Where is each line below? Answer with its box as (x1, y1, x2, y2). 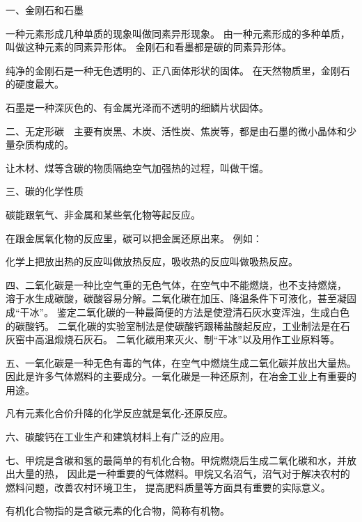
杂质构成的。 (15, 137, 74, 152)
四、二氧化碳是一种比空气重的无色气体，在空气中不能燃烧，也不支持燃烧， (6, 277, 347, 292)
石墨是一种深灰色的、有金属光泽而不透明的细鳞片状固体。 (6, 100, 269, 114)
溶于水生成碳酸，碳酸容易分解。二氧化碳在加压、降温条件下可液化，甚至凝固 (6, 291, 356, 306)
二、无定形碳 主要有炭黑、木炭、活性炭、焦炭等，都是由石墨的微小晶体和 (6, 123, 347, 138)
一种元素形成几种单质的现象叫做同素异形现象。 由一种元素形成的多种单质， (6, 26, 350, 40)
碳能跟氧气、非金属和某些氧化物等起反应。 (6, 207, 200, 221)
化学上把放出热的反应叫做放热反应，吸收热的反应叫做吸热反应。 (6, 254, 298, 269)
